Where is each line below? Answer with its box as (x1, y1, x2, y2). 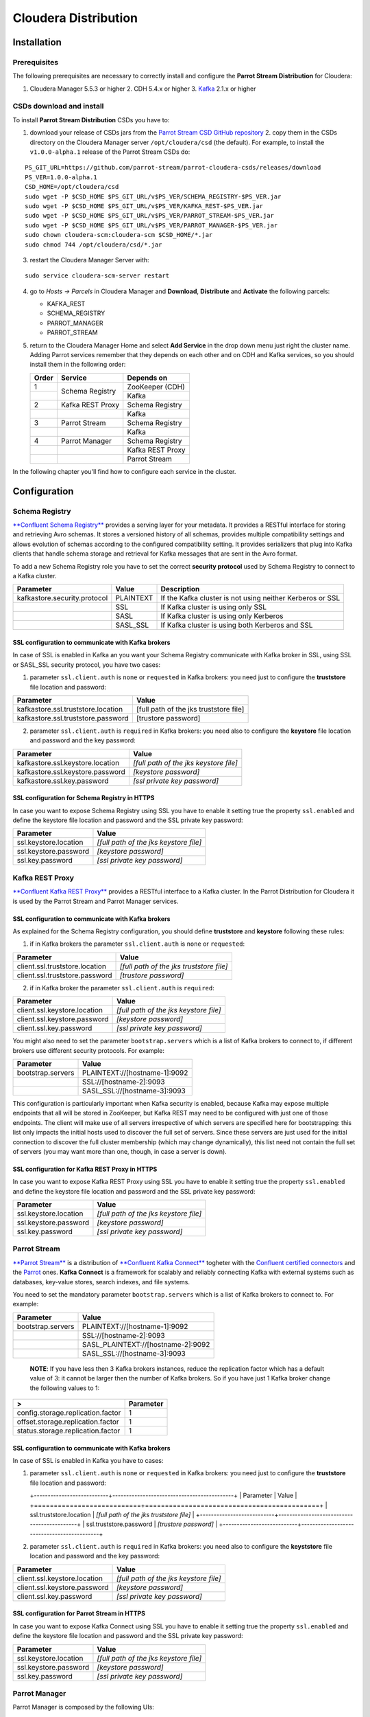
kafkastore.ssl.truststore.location (16, 704, 123, 714)
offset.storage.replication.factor (16, 1417, 119, 1426)
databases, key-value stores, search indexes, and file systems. (12, 1277, 190, 1286)
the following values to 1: (29, 1384, 100, 1392)
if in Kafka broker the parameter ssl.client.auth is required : (29, 983, 215, 992)
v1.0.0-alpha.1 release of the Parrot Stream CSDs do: (29, 148, 190, 156)
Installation (12, 36, 62, 48)
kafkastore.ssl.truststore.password (16, 713, 129, 723)
